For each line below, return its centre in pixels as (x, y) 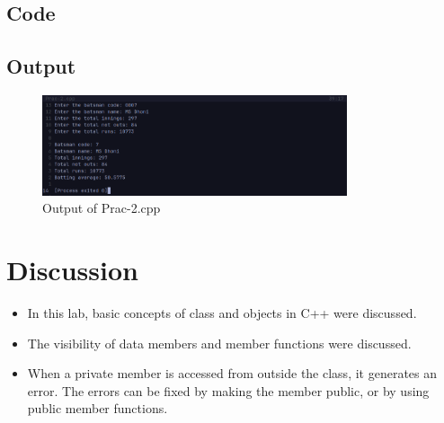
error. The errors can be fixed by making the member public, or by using (228, 390)
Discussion (72, 270)
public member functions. (98, 408)
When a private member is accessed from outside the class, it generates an (232, 373)
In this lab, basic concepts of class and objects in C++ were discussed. (222, 313)
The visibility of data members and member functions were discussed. (219, 343)
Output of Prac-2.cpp (102, 208)
